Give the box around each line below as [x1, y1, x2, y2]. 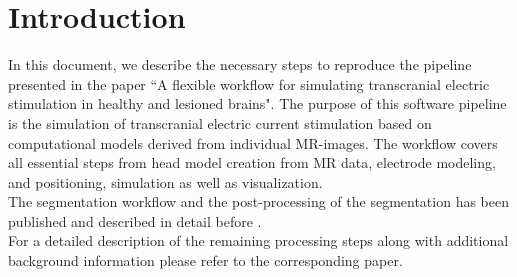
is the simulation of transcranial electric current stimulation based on [8, 112, 432, 133]
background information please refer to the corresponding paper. [8, 250, 403, 271]
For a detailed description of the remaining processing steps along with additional [8, 230, 509, 251]
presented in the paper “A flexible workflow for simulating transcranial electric [8, 73, 490, 94]
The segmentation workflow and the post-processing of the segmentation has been [8, 191, 510, 212]
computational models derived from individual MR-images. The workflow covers [8, 132, 498, 153]
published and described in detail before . [8, 210, 262, 231]
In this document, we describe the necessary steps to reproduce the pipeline [8, 54, 472, 75]
